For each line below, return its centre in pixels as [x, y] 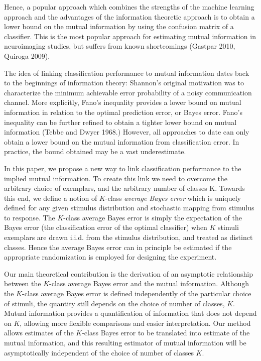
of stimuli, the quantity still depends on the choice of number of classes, [114, 303]
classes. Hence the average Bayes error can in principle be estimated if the [118, 247]
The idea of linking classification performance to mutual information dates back [127, 73]
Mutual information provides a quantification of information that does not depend [130, 313]
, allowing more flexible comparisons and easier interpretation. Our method [135, 323]
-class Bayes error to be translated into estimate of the [166, 333]
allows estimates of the [39, 333]
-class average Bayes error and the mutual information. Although [149, 283]
